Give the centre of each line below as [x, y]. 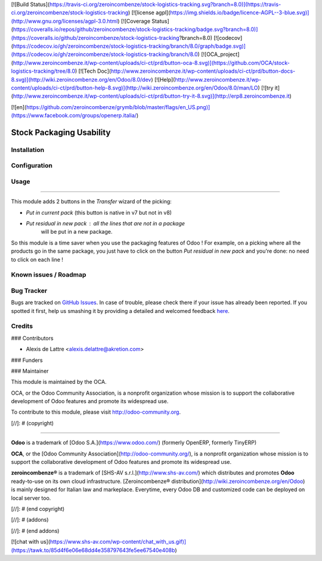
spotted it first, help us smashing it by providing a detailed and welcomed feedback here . [120, 311]
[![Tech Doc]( [95, 71]
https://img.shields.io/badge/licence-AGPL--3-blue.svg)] [240, 13]
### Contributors [32, 338]
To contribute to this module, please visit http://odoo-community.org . [96, 412]
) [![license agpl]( [149, 13]
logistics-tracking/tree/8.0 [43, 71]
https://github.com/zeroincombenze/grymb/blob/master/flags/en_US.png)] [118, 107]
